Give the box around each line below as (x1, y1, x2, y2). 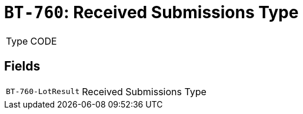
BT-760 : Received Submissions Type (4, 2, 299, 22)
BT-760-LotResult (6, 87, 80, 96)
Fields (4, 59, 41, 74)
